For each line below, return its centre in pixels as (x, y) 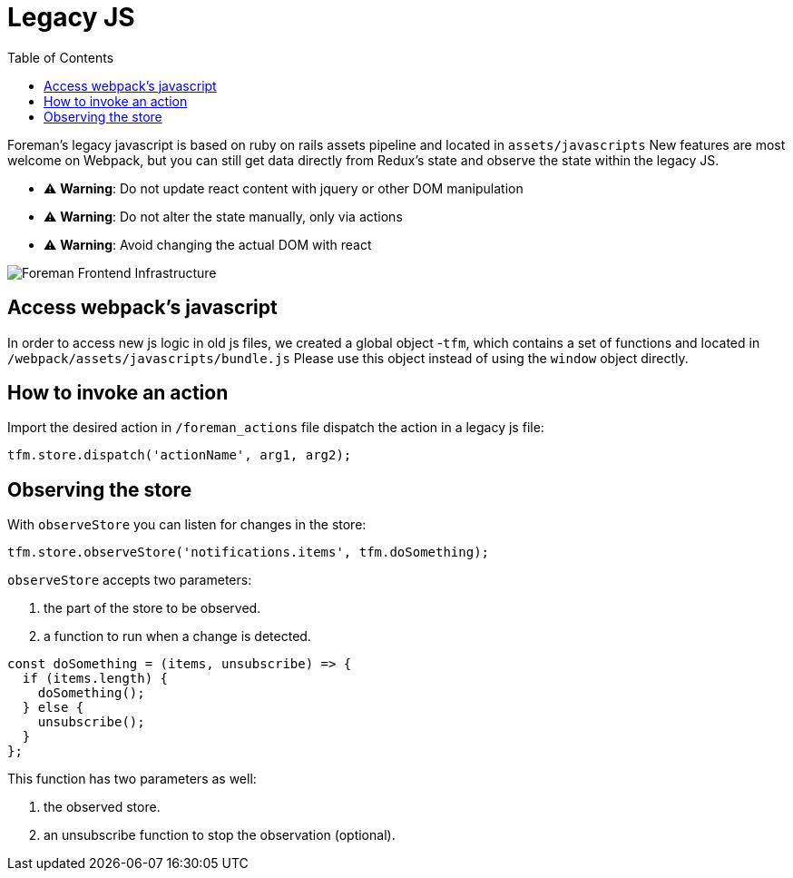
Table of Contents (61, 57)
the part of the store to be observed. (152, 608)
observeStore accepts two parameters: (130, 580)
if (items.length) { (95, 679)
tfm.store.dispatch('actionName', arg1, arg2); (180, 455)
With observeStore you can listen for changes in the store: (187, 525)
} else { (53, 708)
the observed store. (102, 807)
